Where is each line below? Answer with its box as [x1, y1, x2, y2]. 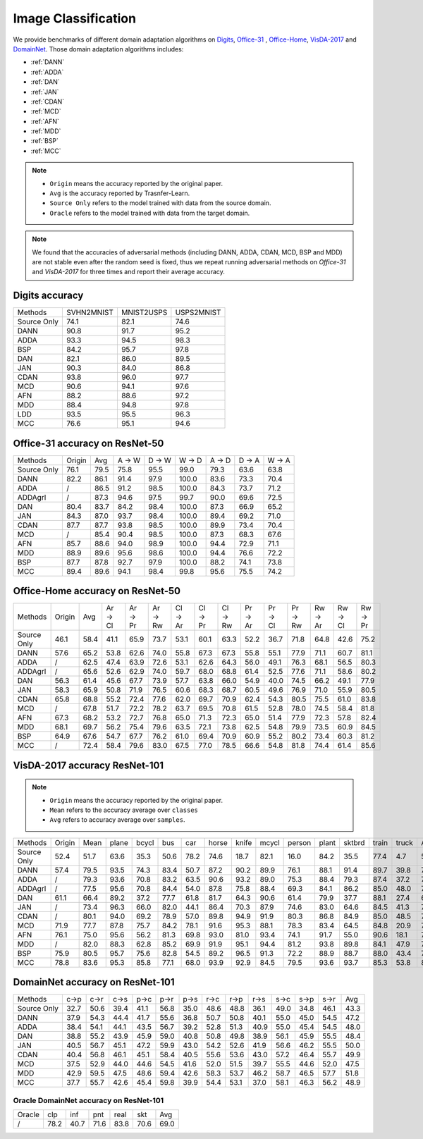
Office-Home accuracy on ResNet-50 [13, 585, 181, 597]
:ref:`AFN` [30, 117, 59, 125]
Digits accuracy [13, 290, 84, 302]
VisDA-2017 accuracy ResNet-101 [13, 759, 164, 771]
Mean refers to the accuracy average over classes [49, 806, 199, 814]
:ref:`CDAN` [30, 97, 65, 106]
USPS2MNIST [175, 307, 221, 317]
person [288, 837, 312, 847]
